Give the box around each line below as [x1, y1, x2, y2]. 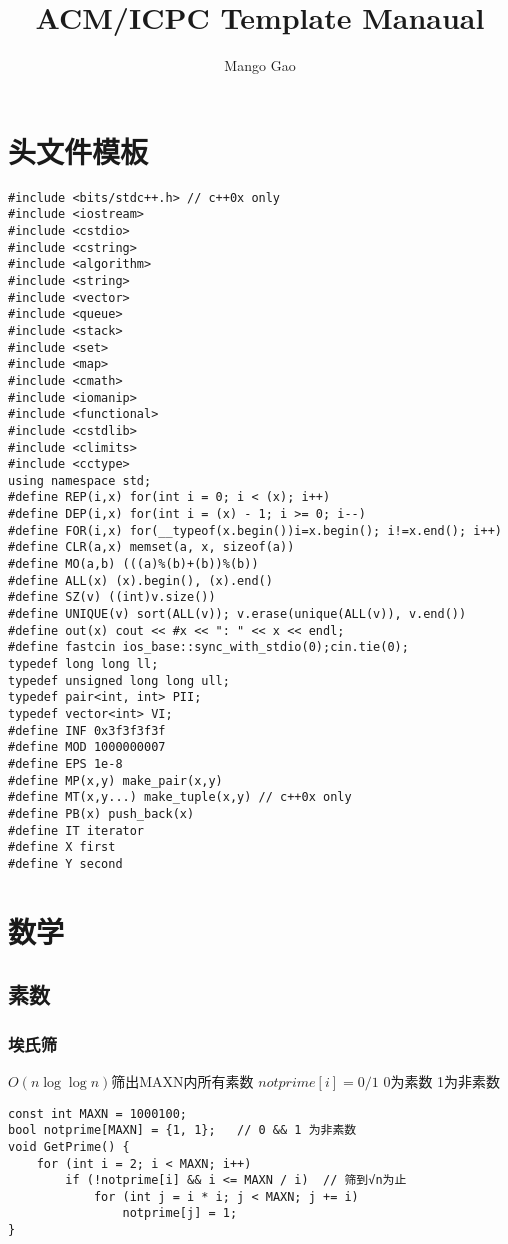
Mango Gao [224, 55, 296, 76]
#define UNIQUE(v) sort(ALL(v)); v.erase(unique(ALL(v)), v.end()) [8, 607, 467, 622]
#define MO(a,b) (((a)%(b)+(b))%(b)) [8, 557, 259, 572]
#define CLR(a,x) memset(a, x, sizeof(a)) [8, 540, 295, 555]
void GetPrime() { [8, 1139, 130, 1154]
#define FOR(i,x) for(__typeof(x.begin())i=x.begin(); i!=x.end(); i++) [8, 523, 502, 538]
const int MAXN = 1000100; [8, 1106, 187, 1121]
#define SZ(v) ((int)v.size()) [8, 590, 216, 605]
